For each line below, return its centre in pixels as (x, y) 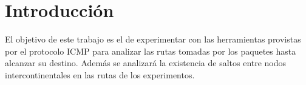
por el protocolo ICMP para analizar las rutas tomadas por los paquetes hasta (151, 51)
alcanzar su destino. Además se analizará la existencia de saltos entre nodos (146, 63)
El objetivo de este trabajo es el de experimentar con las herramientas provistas (153, 39)
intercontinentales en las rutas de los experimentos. (100, 74)
